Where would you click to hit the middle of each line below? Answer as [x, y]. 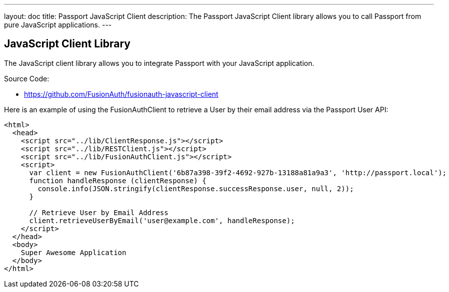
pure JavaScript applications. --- [58, 25]
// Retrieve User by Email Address [99, 212]
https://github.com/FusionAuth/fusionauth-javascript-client [121, 94]
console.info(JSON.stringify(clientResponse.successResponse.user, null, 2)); [196, 188]
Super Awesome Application [73, 252]
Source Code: [27, 78]
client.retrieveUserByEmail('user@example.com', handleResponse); [162, 220]
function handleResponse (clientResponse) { [118, 180]
